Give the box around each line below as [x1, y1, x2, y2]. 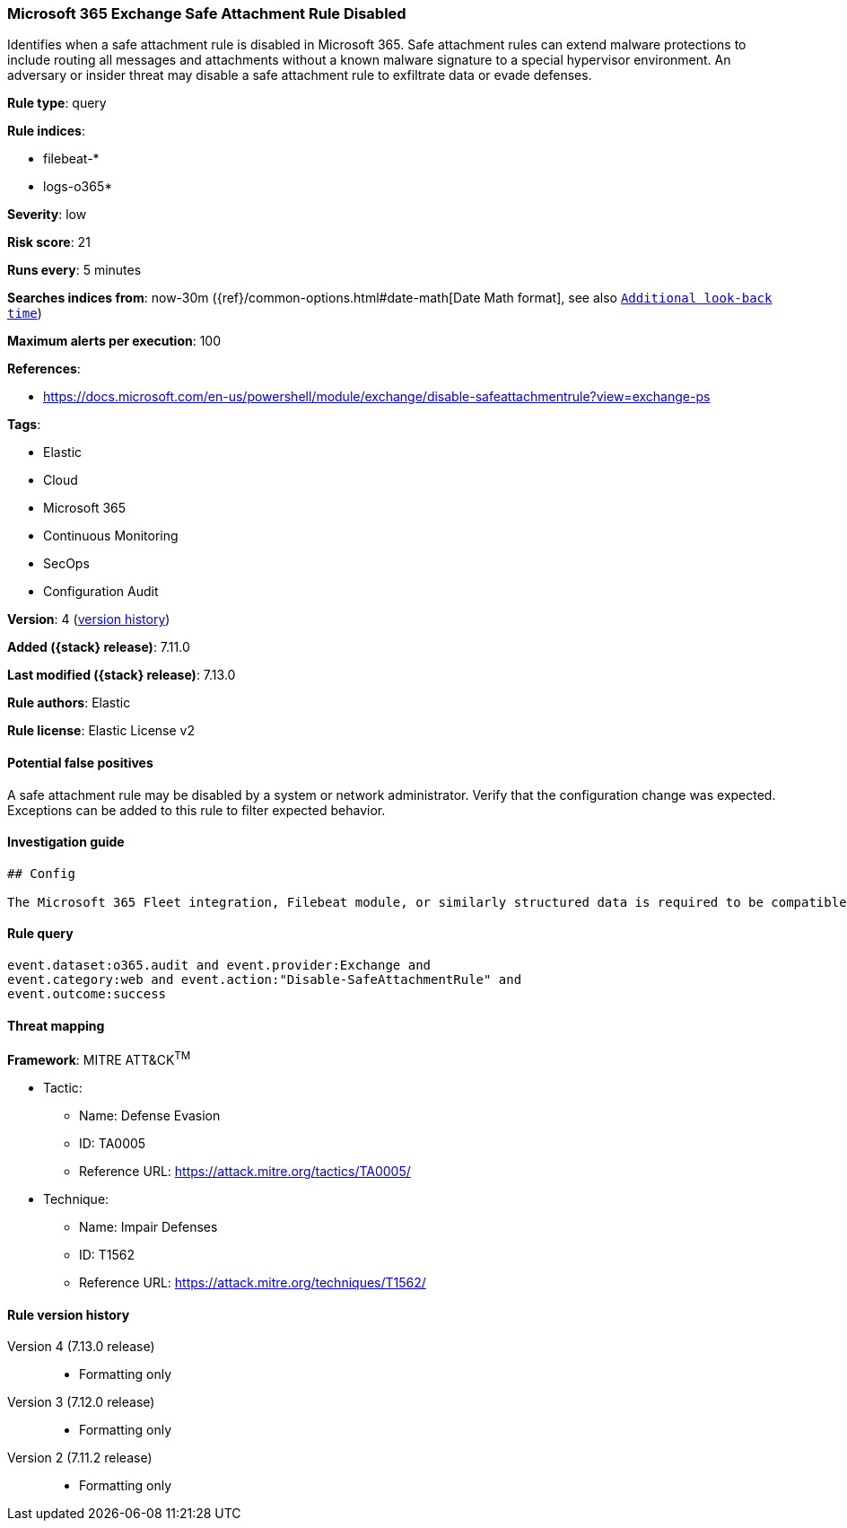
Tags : [7, 417, 41, 433]
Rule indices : [7, 123, 85, 139]
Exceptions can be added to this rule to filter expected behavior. [7, 802, 386, 818]
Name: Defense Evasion [79, 1107, 221, 1123]
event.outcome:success [7, 987, 167, 1002]
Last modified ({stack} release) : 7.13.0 [7, 667, 236, 683]
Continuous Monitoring [43, 528, 179, 544]
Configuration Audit [43, 584, 159, 600]
